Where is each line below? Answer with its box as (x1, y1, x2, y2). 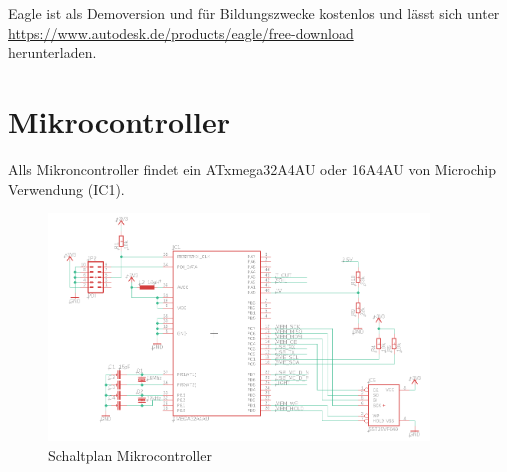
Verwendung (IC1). (8, 178, 125, 199)
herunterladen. (8, 42, 97, 63)
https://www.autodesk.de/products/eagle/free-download (8, 22, 354, 43)
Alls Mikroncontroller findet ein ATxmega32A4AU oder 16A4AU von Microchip (8, 158, 496, 179)
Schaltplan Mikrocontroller (48, 444, 212, 465)
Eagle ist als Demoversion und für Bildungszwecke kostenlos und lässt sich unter (8, 3, 500, 23)
